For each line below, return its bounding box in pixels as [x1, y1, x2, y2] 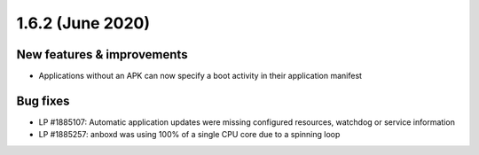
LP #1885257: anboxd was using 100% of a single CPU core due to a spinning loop [38, 129, 341, 140]
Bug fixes [16, 93, 70, 108]
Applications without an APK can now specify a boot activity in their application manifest [38, 71, 363, 81]
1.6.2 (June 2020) [16, 13, 151, 33]
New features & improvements [16, 47, 188, 62]
